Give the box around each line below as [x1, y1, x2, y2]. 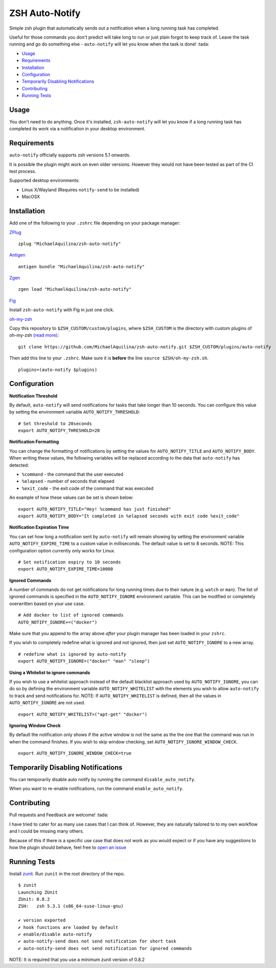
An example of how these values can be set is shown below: [9, 494, 134, 501]
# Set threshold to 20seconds [18, 421, 92, 426]
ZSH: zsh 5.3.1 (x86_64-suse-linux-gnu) [18, 903, 124, 909]
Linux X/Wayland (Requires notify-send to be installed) [21, 186, 139, 192]
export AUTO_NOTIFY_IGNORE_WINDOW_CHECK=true [18, 750, 132, 756]
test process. [9, 168, 36, 174]
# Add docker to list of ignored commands [18, 612, 124, 618]
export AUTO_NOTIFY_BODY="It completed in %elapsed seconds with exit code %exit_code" [18, 513, 240, 519]
